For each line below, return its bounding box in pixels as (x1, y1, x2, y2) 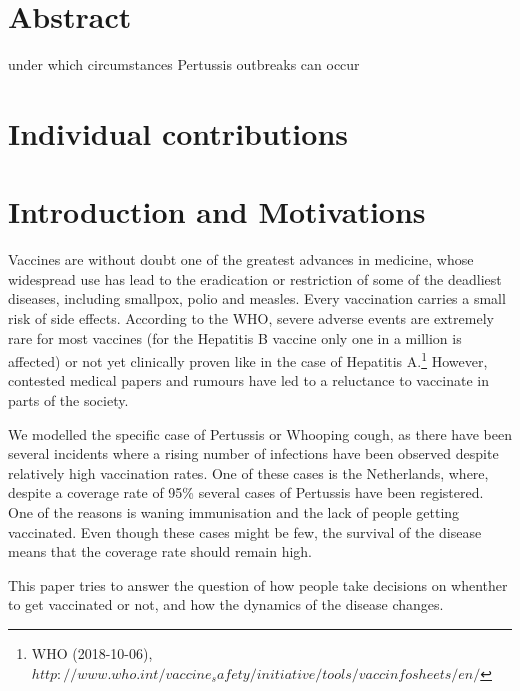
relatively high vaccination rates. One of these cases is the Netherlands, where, (8, 462, 489, 483)
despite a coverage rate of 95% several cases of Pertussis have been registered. (8, 482, 484, 503)
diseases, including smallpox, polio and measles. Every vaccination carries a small (8, 288, 506, 309)
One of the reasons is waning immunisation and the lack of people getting (8, 502, 460, 522)
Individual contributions (8, 112, 349, 153)
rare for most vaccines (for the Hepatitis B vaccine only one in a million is (8, 327, 462, 348)
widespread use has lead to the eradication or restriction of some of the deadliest (8, 268, 502, 289)
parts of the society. (8, 390, 129, 411)
